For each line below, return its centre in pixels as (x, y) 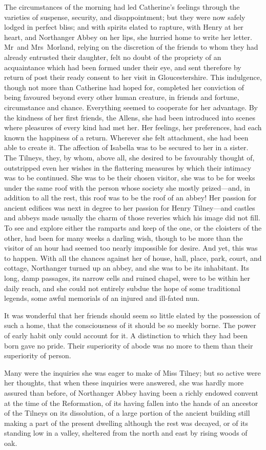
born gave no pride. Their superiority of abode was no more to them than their (129, 345)
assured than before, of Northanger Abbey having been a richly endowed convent (131, 392)
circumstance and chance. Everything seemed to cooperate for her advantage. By (131, 107)
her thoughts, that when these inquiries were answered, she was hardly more (124, 383)
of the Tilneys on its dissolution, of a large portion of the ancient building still (127, 413)
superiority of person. (38, 355)
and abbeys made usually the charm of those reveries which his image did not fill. (132, 218)
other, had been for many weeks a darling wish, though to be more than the (124, 238)
